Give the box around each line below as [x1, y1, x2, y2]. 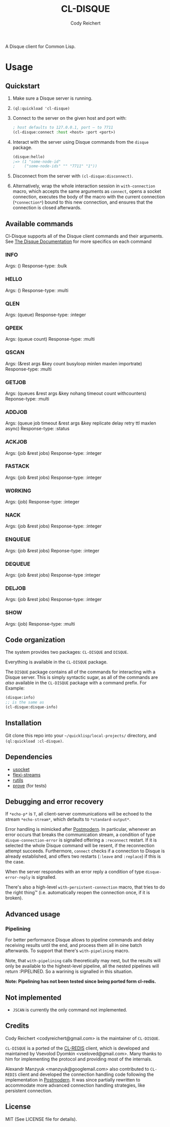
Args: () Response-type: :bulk [5, 263, 67, 269]
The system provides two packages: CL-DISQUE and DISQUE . [5, 649, 129, 655]
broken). [5, 895, 23, 901]
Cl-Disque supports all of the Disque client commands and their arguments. [5, 233, 164, 239]
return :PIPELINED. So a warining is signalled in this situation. [5, 968, 133, 975]
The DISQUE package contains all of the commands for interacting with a [5, 669, 156, 675]
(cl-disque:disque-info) [5, 704, 58, 710]
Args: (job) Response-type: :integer [5, 499, 80, 505]
